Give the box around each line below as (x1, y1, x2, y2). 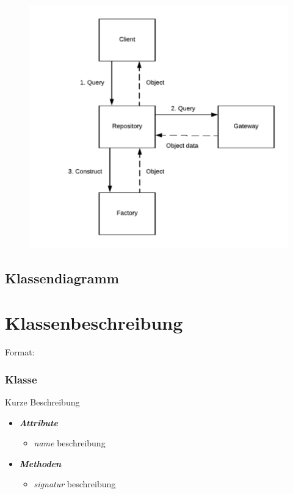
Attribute (19, 416, 58, 429)
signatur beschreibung (34, 478, 116, 490)
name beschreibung (34, 437, 106, 449)
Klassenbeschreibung (5, 310, 183, 335)
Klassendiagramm (5, 268, 119, 287)
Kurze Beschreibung (5, 395, 80, 408)
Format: (5, 346, 35, 358)
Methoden (19, 457, 62, 470)
